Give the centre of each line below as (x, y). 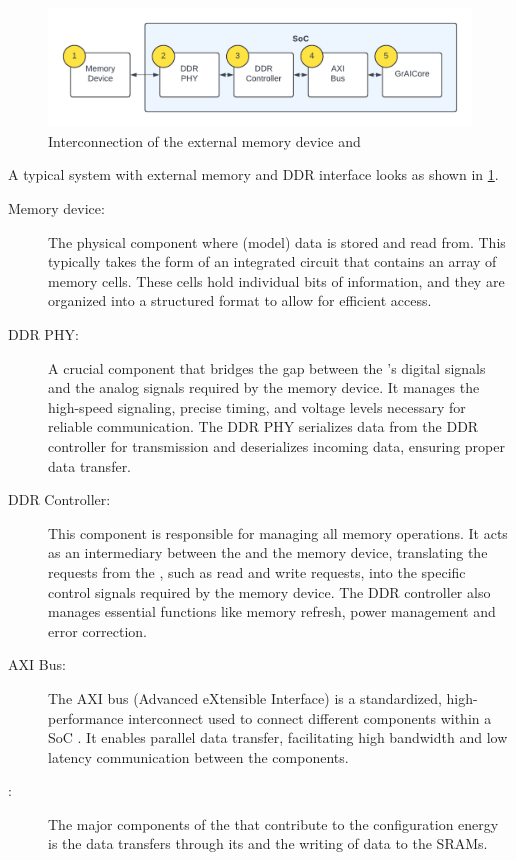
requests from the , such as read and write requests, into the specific (257, 571)
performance (86, 717)
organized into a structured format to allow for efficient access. (240, 300)
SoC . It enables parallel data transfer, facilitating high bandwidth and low (278, 737)
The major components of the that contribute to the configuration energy (273, 823)
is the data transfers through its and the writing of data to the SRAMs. (268, 843)
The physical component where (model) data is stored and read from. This (277, 241)
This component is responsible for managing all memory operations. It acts (278, 532)
